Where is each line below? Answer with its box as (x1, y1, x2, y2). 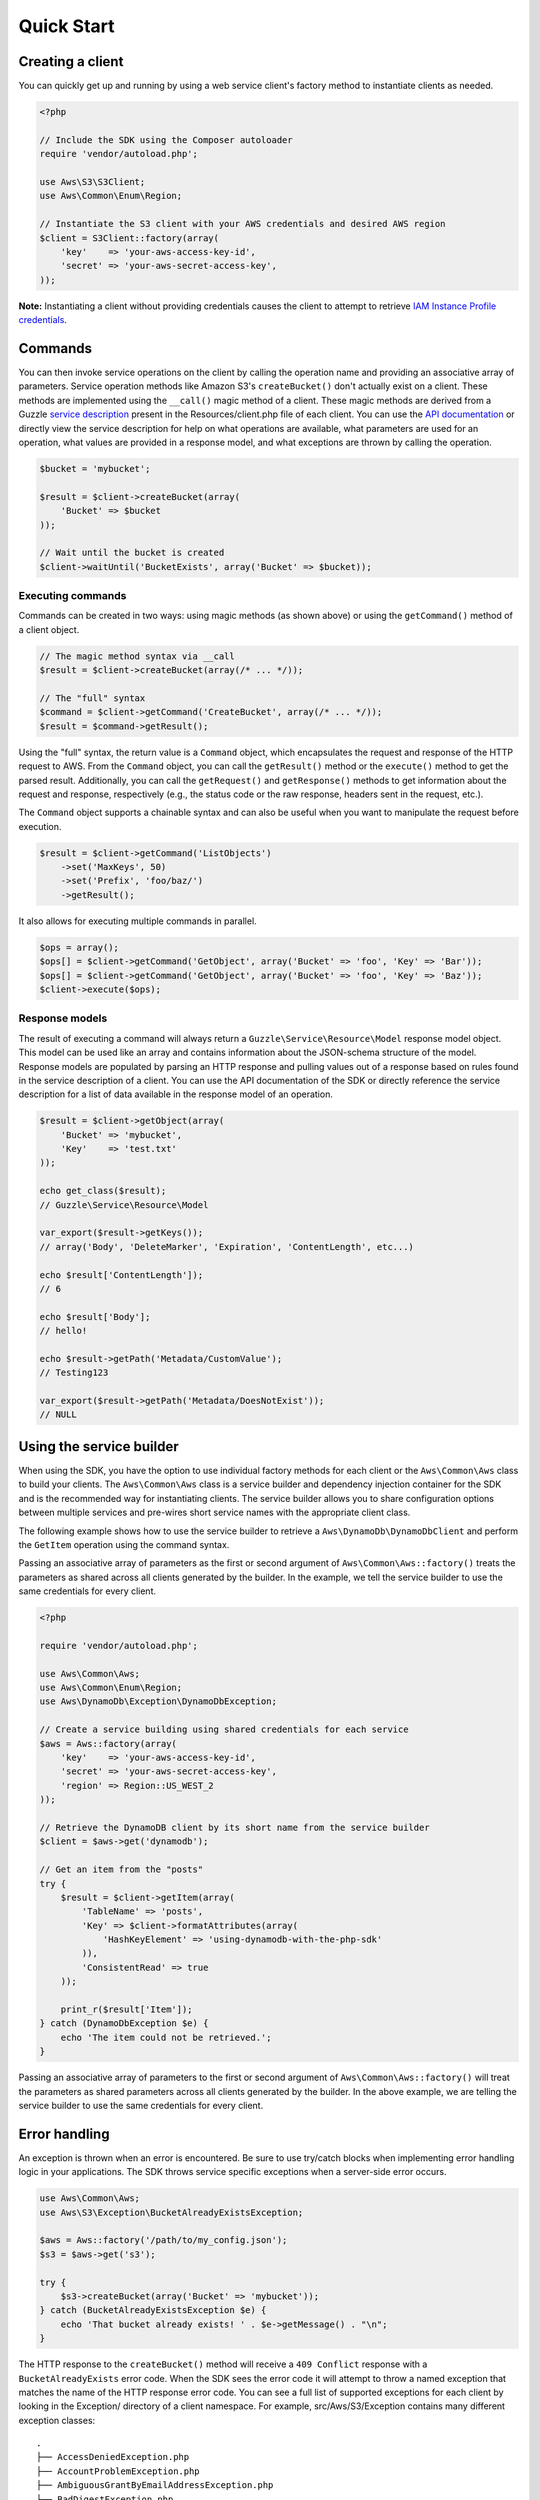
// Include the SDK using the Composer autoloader (39, 134, 294, 145)
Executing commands (18, 589, 127, 603)
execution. (18, 820, 62, 832)
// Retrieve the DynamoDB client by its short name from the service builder (39, 1821, 430, 1833)
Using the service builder (18, 1438, 179, 1455)
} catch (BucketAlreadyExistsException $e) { (39, 2305, 267, 2316)
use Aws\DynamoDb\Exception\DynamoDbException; (39, 1696, 277, 1707)
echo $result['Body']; (39, 1311, 151, 1322)
